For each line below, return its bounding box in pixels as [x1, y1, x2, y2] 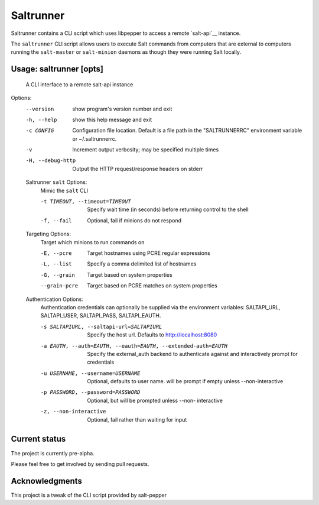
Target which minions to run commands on [40, 238, 145, 245]
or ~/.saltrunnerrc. [72, 135, 117, 142]
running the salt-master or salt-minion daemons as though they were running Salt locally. [11, 48, 242, 56]
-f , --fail [40, 217, 72, 224]
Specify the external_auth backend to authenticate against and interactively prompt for [87, 350, 298, 357]
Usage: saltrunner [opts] [11, 64, 103, 74]
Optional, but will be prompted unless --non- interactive [87, 397, 223, 404]
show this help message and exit [72, 116, 152, 123]
